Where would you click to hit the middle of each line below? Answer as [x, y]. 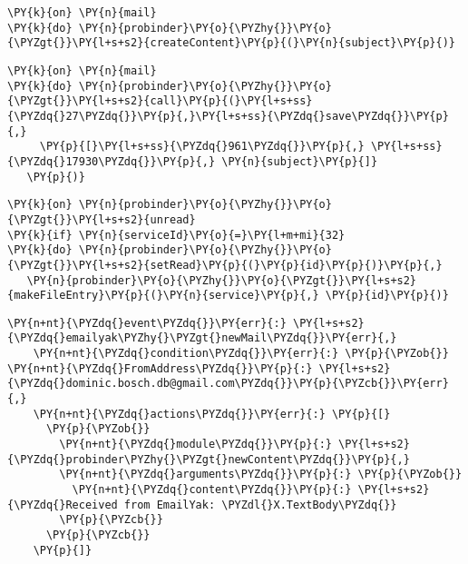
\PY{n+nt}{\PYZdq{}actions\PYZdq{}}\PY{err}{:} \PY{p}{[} [212, 414]
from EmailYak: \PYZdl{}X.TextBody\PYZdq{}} [260, 505]
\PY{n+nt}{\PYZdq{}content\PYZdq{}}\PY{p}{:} [212, 490]
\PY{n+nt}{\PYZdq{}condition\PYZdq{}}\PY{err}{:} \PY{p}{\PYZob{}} [241, 354]
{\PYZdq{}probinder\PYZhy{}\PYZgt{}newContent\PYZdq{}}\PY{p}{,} [209, 459]
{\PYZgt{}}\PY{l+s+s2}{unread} [102, 219]
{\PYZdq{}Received [63, 505]
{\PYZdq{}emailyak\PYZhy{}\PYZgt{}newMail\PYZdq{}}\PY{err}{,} [202, 338]
